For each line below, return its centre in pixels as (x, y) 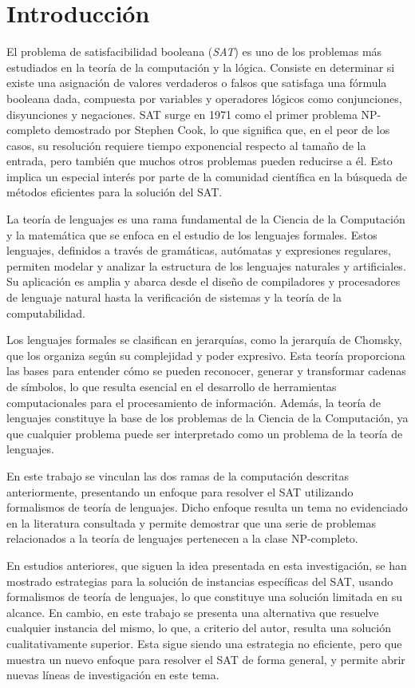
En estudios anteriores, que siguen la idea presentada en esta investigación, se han (207, 565)
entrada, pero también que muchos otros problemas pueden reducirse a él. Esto (200, 161)
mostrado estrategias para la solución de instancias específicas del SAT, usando (200, 581)
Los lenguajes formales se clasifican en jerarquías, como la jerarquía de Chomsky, (204, 340)
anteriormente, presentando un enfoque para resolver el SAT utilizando (180, 491)
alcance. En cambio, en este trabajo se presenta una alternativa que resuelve (193, 612)
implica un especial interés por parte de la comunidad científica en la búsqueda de (207, 176)
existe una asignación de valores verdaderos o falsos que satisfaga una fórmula (197, 83)
